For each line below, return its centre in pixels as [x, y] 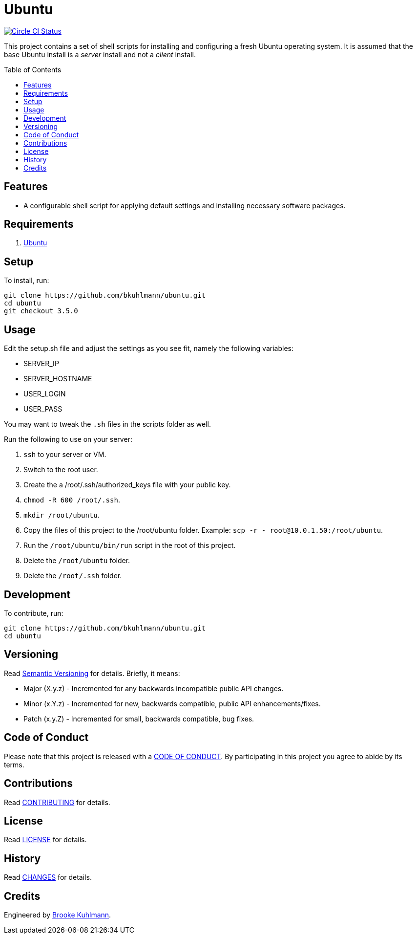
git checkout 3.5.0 [41, 311]
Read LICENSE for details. [45, 840]
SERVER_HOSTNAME [58, 379]
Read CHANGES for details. [48, 877]
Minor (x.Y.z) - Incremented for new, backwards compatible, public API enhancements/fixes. [172, 703]
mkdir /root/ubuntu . [62, 515]
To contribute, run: [34, 613]
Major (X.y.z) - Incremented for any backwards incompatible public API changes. [154, 688]
